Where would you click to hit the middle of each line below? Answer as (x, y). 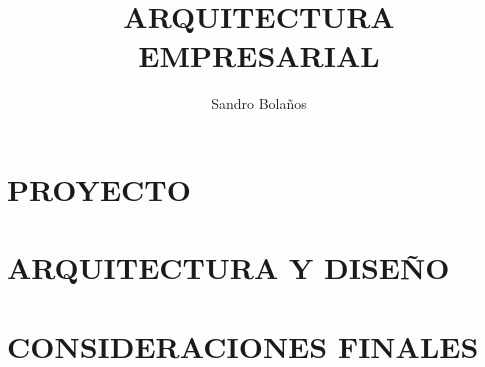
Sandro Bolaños (259, 103)
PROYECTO (99, 188)
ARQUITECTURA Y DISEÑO (228, 267)
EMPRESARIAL (259, 55)
